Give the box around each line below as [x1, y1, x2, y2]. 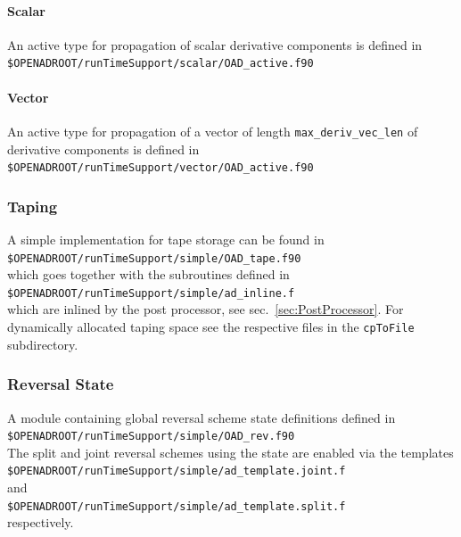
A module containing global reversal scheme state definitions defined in [7, 408, 396, 426]
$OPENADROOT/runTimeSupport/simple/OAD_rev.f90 [7, 430, 295, 443]
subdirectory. [7, 335, 78, 353]
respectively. [7, 513, 74, 532]
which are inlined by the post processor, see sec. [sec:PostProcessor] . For [7, 300, 404, 318]
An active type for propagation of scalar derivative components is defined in [7, 35, 423, 54]
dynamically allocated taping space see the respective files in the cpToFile [7, 318, 415, 336]
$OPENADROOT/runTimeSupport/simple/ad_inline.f [7, 286, 295, 300]
